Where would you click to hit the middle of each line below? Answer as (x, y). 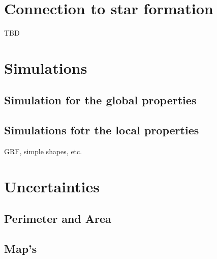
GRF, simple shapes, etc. (43, 151)
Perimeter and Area (58, 219)
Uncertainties (52, 186)
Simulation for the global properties (100, 100)
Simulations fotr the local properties (102, 130)
